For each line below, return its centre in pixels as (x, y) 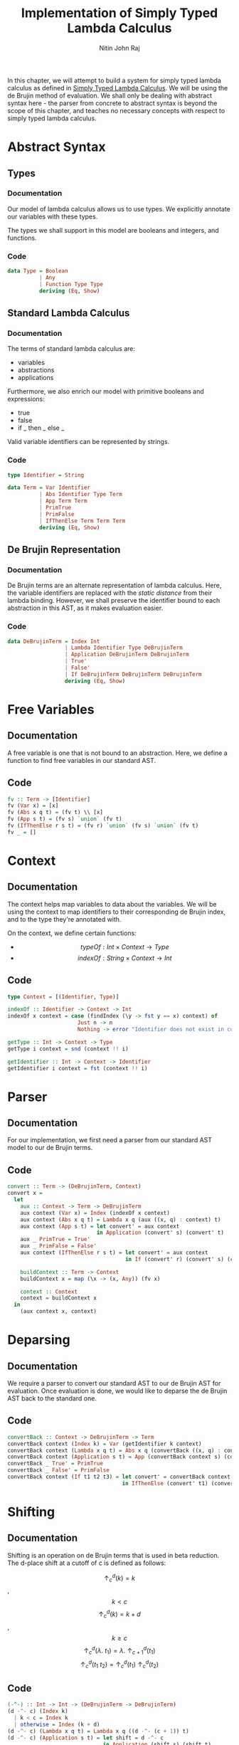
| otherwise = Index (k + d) (57, 1725)
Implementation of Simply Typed (119, 13)
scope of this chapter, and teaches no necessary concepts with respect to (116, 110)
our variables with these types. (53, 216)
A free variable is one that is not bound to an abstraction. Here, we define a (117, 753)
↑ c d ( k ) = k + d (119, 1614)
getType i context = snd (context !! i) (68, 1049)
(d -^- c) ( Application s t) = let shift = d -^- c (85, 1738)
